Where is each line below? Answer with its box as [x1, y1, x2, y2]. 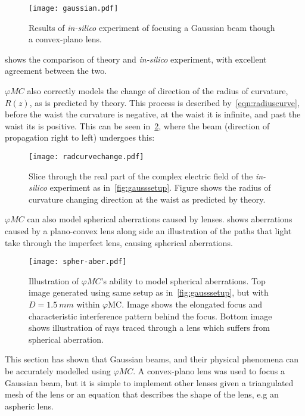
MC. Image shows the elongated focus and [108, 298, 263, 311]
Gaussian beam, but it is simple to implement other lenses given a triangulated [5, 376, 294, 389]
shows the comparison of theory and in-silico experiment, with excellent [5, 52, 267, 65]
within [76, 298, 100, 311]
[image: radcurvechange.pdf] [29, 153, 144, 161]
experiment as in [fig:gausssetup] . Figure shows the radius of [49, 181, 271, 194]
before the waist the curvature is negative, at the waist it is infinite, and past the [5, 108, 301, 120]
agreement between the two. [5, 64, 107, 77]
